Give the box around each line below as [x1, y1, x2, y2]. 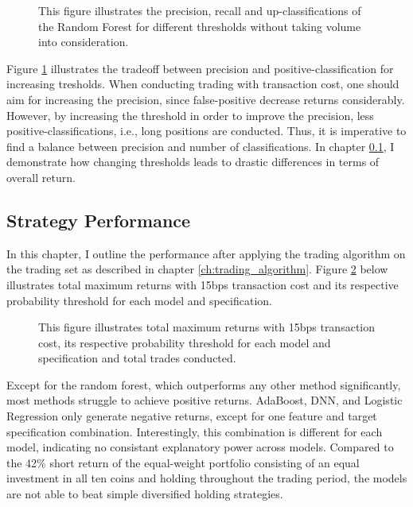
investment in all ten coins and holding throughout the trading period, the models [6, 470, 407, 486]
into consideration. [38, 33, 129, 50]
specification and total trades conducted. [38, 350, 236, 366]
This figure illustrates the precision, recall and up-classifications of [38, 2, 361, 18]
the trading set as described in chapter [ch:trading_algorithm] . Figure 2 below [6, 261, 388, 277]
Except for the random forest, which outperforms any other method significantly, [6, 376, 401, 393]
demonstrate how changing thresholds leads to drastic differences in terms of [6, 153, 380, 170]
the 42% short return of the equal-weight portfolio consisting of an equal [6, 454, 360, 470]
